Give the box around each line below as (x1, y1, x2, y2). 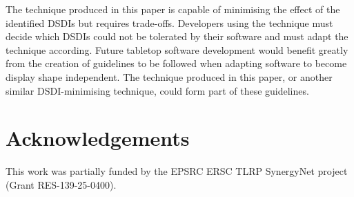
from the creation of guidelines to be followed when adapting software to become (6, 56, 347, 71)
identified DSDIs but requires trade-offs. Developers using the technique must (6, 15, 333, 30)
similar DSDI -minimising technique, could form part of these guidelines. (6, 83, 309, 97)
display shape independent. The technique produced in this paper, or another (6, 69, 333, 84)
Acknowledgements (6, 124, 190, 152)
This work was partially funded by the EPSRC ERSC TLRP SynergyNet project (6, 164, 348, 178)
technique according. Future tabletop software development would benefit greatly (6, 42, 348, 57)
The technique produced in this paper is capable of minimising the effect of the (6, 2, 340, 16)
